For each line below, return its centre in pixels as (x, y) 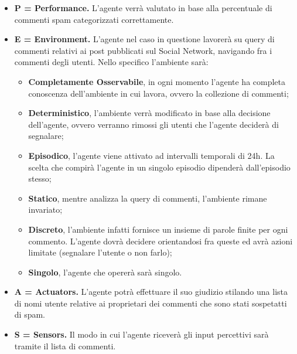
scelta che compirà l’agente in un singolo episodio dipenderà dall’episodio (159, 167)
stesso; (40, 178)
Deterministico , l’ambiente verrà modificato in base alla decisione (149, 113)
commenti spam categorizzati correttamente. (94, 19)
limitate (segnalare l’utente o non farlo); (100, 252)
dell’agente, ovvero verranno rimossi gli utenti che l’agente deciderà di (153, 124)
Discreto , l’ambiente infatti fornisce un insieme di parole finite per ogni (158, 229)
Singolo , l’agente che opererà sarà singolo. (105, 272)
